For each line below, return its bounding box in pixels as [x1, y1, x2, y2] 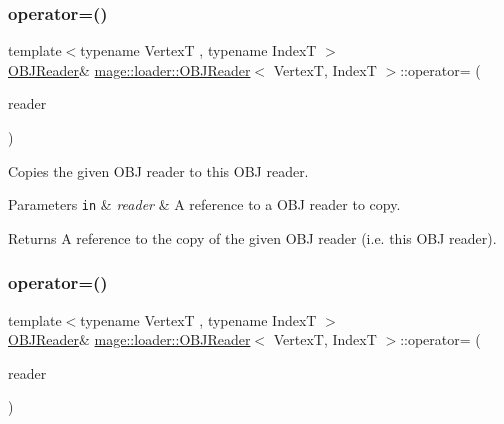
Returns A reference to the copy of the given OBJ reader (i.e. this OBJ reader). [8, 227, 497, 248]
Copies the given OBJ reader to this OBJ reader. [8, 160, 309, 181]
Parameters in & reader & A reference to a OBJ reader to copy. [8, 194, 401, 215]
